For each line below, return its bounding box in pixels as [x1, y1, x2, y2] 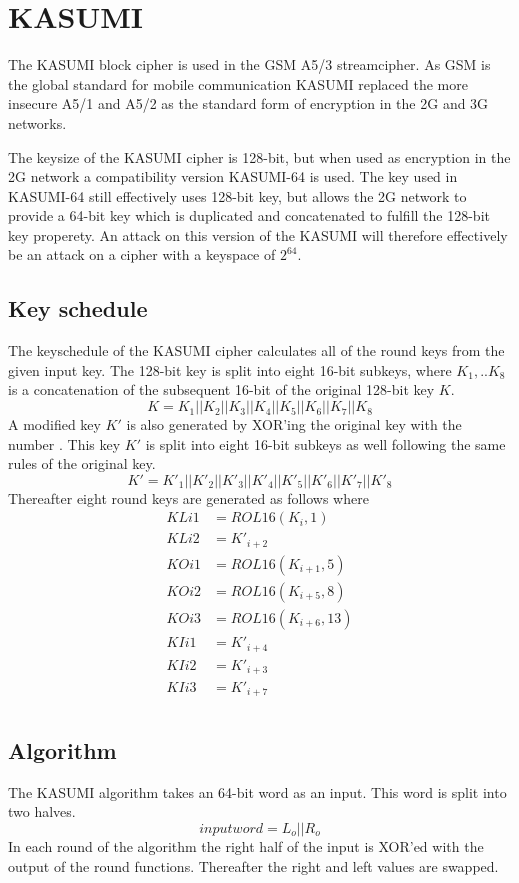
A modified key [8, 414, 101, 435]
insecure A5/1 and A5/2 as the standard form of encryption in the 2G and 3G [8, 93, 489, 114]
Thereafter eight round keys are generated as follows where [8, 487, 369, 508]
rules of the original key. [8, 453, 156, 474]
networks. [8, 112, 67, 133]
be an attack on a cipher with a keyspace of [8, 244, 276, 265]
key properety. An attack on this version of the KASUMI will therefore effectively [8, 224, 508, 245]
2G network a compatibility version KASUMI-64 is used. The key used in [8, 166, 458, 187]
